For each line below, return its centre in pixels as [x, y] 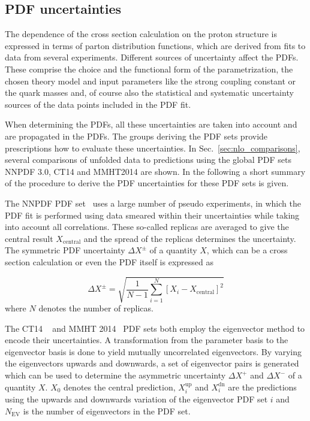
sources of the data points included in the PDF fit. [98, 104]
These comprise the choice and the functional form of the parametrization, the [149, 69]
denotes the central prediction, [120, 387]
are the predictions [262, 387]
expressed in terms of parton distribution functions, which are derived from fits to [155, 45]
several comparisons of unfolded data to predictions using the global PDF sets [148, 160]
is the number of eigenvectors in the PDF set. [107, 411]
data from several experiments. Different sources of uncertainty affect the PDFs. [152, 57]
